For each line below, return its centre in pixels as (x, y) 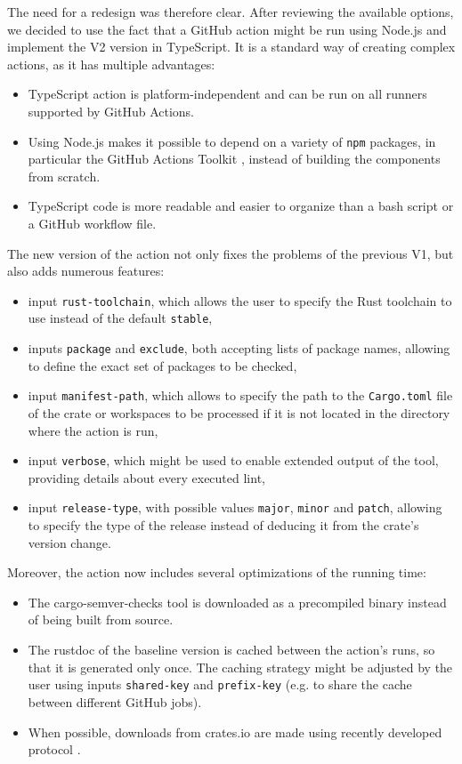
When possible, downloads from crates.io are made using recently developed (235, 732)
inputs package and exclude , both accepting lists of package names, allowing (239, 348)
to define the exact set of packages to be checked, (162, 365)
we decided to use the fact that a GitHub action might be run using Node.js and (227, 29)
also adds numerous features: (86, 271)
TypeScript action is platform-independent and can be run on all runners (227, 94)
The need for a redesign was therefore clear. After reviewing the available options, (231, 12)
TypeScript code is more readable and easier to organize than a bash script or (241, 206)
